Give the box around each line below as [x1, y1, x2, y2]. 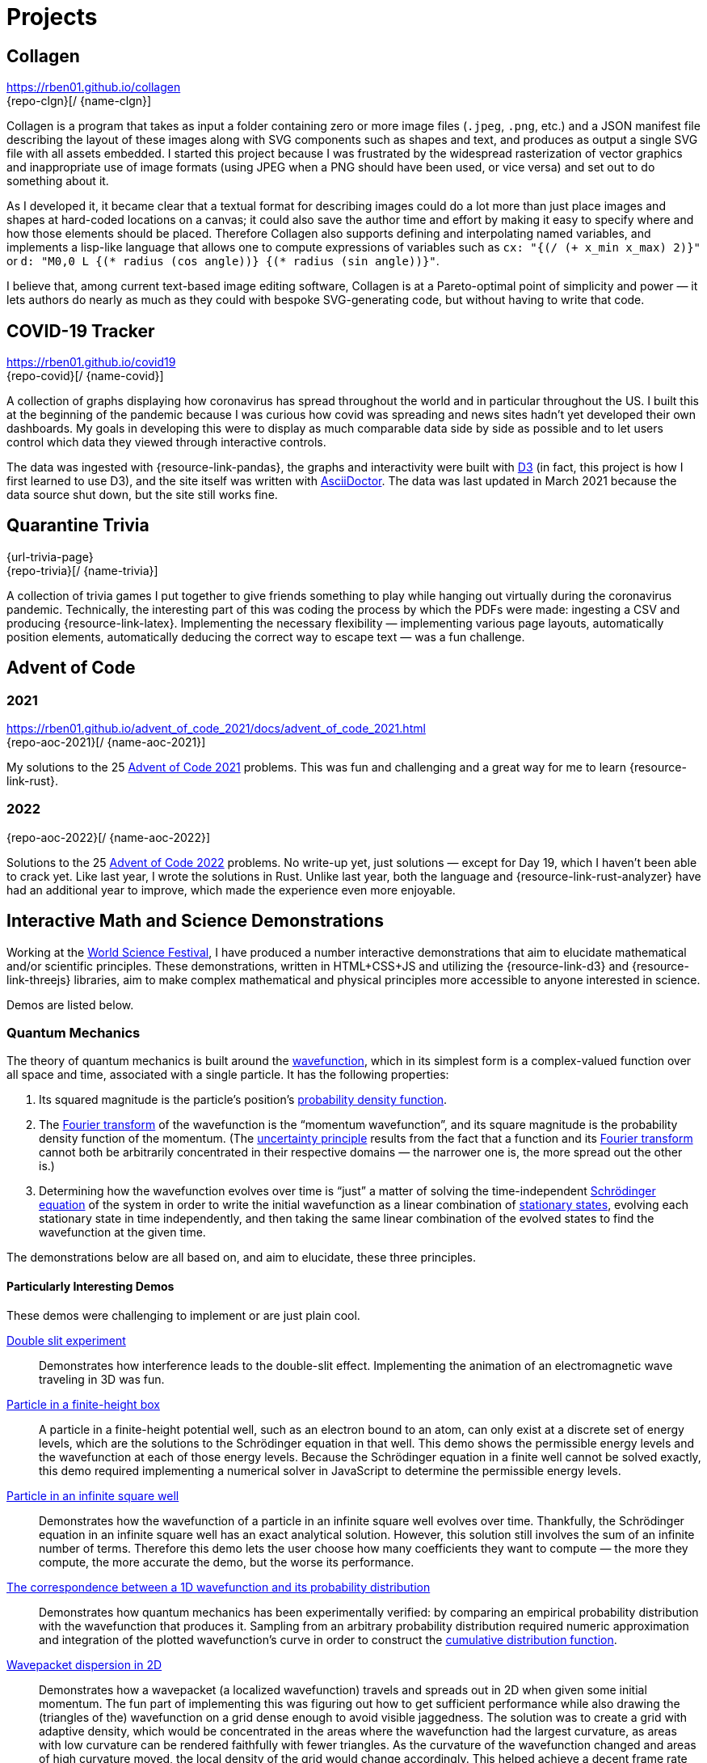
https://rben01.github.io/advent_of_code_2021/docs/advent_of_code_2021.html [6, 721, 426, 736]
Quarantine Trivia [6, 515, 149, 536]
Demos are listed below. [6, 997, 134, 1012]
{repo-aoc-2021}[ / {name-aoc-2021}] [6, 735, 206, 750]
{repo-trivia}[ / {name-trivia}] [6, 563, 158, 577]
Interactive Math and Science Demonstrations [6, 911, 384, 932]
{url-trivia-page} [6, 549, 94, 564]
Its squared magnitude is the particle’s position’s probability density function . [39, 1093, 448, 1107]
